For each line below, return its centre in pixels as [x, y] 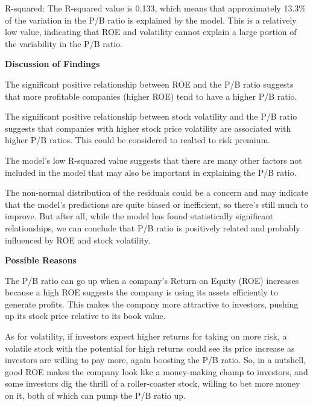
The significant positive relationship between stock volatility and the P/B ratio [151, 116]
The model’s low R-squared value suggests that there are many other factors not [153, 160]
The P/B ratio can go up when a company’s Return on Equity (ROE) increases [152, 280]
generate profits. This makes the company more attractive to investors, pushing [152, 304]
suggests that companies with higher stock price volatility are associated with [148, 128]
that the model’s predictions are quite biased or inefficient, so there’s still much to [156, 204]
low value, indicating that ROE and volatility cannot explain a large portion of [151, 32]
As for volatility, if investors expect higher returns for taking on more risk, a [146, 336]
